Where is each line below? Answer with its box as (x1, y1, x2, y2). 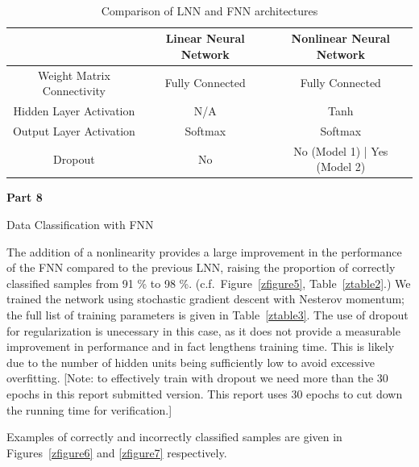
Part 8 (6, 189, 43, 206)
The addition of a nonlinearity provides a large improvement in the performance (6, 243, 402, 260)
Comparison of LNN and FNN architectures (101, 2, 318, 19)
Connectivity (42, 82, 106, 99)
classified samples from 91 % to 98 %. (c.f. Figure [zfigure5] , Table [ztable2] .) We (6, 274, 411, 291)
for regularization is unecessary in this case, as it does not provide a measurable (6, 322, 400, 339)
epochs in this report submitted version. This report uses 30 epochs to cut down (6, 385, 403, 402)
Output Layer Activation (12, 122, 135, 139)
